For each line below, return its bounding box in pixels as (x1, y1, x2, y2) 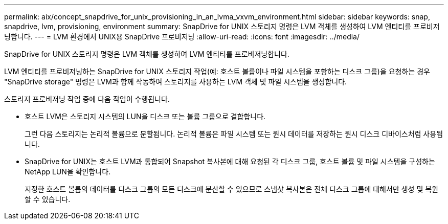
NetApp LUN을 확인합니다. (25, 167, 111, 176)
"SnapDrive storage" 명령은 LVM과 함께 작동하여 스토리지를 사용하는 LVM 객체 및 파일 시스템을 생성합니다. (4, 77, 347, 86)
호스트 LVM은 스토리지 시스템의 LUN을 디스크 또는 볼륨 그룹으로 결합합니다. (25, 112, 266, 121)
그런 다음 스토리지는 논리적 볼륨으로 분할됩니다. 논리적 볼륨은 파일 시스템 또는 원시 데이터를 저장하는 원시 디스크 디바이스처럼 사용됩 (25, 129, 443, 138)
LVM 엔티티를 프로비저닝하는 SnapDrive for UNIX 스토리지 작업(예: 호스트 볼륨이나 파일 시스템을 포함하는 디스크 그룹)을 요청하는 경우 (4, 67, 430, 76)
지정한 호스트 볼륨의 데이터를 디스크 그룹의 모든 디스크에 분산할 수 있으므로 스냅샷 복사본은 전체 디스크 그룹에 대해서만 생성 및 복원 (25, 185, 438, 193)
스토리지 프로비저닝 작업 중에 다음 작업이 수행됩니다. (4, 95, 170, 103)
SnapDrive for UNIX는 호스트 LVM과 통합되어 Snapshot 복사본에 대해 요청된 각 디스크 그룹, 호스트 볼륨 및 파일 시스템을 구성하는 (25, 157, 435, 166)
